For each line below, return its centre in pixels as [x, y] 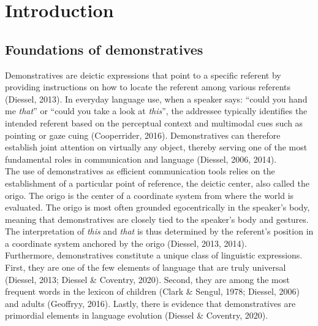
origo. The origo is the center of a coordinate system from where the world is [150, 195]
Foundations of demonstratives [104, 49]
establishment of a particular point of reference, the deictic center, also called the [157, 183]
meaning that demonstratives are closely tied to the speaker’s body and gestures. [157, 219]
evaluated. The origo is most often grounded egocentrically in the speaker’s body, [157, 207]
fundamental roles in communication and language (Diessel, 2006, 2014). [141, 159]
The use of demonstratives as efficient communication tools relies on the [140, 171]
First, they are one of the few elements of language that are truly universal [146, 267]
